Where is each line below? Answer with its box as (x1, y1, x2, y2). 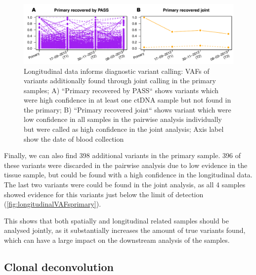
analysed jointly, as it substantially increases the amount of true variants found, (4, 225, 246, 235)
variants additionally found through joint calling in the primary (24, 75, 216, 86)
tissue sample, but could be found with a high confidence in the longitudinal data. (4, 169, 253, 180)
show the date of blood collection (24, 133, 124, 144)
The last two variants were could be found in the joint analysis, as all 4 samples (4, 179, 246, 190)
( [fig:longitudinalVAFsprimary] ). (4, 199, 101, 209)
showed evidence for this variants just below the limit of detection (4, 189, 204, 199)
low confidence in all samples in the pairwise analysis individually (24, 114, 222, 124)
